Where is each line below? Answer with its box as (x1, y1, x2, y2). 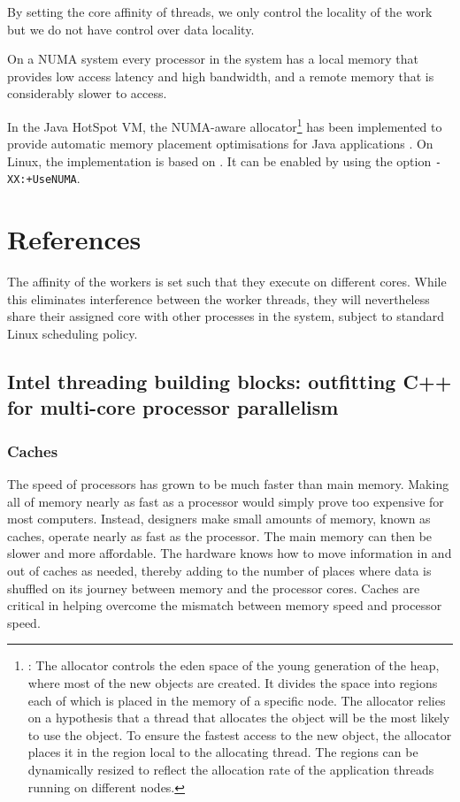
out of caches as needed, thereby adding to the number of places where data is (7, 561, 432, 579)
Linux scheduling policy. (7, 325, 138, 343)
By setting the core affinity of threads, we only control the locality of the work (7, 3, 433, 20)
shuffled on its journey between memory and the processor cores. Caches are (7, 578, 420, 597)
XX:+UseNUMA (7, 173, 77, 187)
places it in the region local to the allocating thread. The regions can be (27, 743, 418, 761)
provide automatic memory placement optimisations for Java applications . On (7, 134, 433, 153)
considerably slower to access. (7, 84, 167, 103)
